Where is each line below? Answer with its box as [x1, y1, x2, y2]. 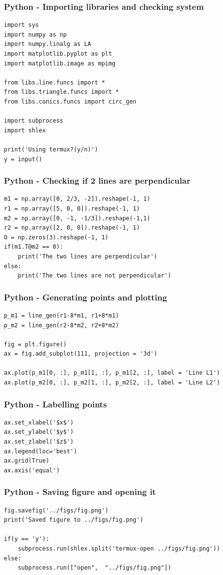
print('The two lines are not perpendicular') [18, 272, 171, 279]
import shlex [4, 127, 46, 134]
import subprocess [4, 117, 63, 125]
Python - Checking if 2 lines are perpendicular [4, 174, 190, 187]
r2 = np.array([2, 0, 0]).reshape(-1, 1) [4, 224, 140, 232]
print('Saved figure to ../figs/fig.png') [4, 516, 144, 524]
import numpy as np [4, 31, 67, 38]
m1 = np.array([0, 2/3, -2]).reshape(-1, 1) [4, 195, 150, 203]
